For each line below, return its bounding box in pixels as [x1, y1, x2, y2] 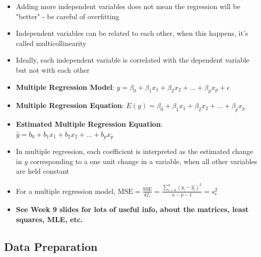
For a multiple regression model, [16, 185, 116, 196]
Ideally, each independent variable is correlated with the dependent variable [16, 55, 249, 65]
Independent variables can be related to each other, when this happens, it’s [16, 28, 248, 38]
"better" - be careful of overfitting [16, 11, 119, 21]
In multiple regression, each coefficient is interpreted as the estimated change [16, 146, 253, 157]
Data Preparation [4, 238, 98, 254]
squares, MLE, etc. [16, 214, 83, 224]
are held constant [16, 166, 70, 176]
